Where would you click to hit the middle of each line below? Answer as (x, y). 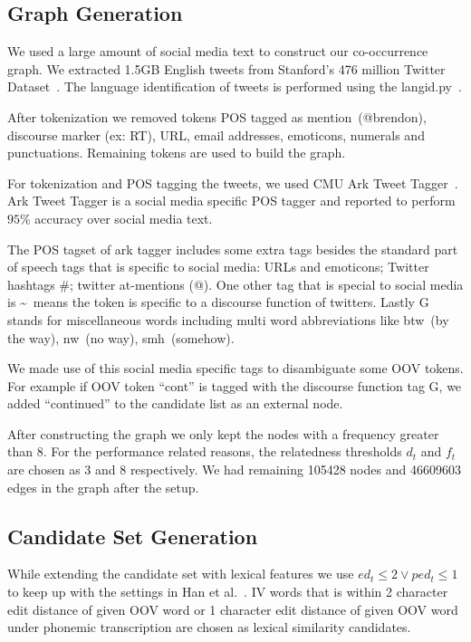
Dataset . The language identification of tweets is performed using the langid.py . (235, 86)
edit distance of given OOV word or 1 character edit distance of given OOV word (233, 609)
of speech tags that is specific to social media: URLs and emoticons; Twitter (218, 267)
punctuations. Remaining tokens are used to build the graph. (177, 153)
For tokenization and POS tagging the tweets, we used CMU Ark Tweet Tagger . (233, 182)
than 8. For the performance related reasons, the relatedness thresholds (205, 451)
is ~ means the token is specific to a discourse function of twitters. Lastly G (218, 302)
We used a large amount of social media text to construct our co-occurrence (218, 51)
